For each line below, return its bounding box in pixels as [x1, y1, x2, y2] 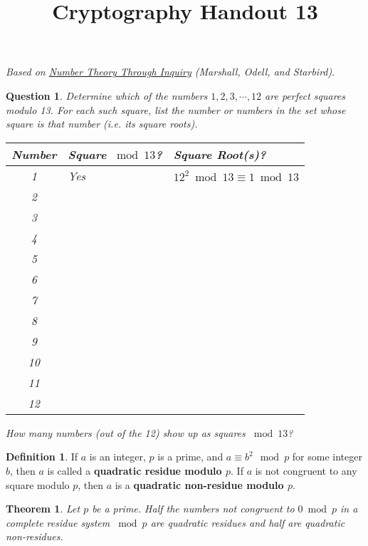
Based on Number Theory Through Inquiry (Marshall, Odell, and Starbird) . [6, 64, 335, 79]
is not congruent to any [255, 463, 357, 478]
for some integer [292, 449, 362, 464]
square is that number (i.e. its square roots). [6, 116, 198, 131]
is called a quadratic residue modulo [47, 463, 222, 478]
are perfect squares [265, 88, 346, 103]
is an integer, [89, 449, 146, 464]
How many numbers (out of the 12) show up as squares [6, 425, 246, 440]
